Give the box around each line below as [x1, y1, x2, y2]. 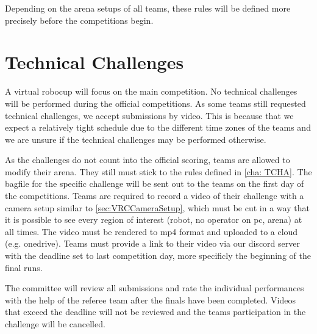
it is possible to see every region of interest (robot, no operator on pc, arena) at [5, 213, 302, 226]
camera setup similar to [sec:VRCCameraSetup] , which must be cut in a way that [5, 201, 310, 214]
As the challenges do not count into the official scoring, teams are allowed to [5, 153, 290, 166]
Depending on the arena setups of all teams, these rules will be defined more [5, 2, 291, 14]
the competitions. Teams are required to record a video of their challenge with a [5, 189, 304, 202]
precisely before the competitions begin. [5, 13, 154, 26]
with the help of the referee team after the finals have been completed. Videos [5, 293, 296, 306]
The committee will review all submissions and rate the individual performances [5, 281, 304, 294]
